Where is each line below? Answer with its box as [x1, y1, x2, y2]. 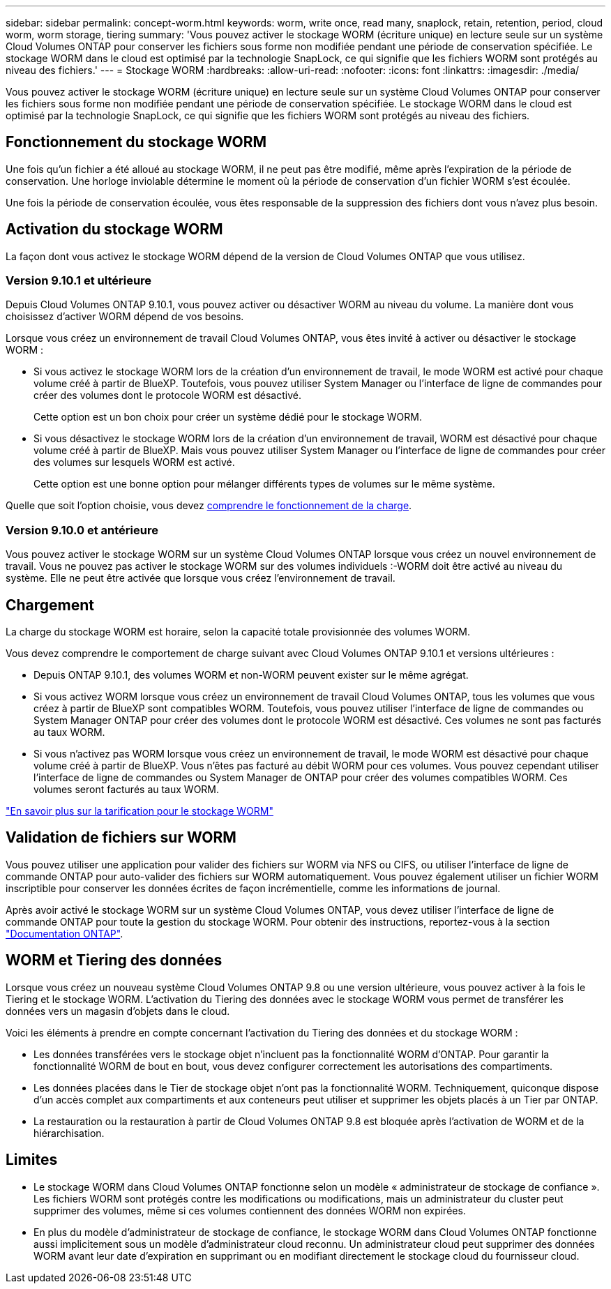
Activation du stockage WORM [6, 220, 223, 239]
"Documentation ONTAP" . [6, 927, 123, 940]
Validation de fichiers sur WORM [6, 829, 236, 847]
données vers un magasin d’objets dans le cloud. [6, 1004, 230, 1017]
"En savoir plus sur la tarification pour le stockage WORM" [6, 805, 273, 817]
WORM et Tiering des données [6, 951, 222, 970]
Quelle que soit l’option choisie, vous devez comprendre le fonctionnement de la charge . [6, 499, 412, 512]
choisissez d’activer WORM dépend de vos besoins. [6, 310, 244, 323]
